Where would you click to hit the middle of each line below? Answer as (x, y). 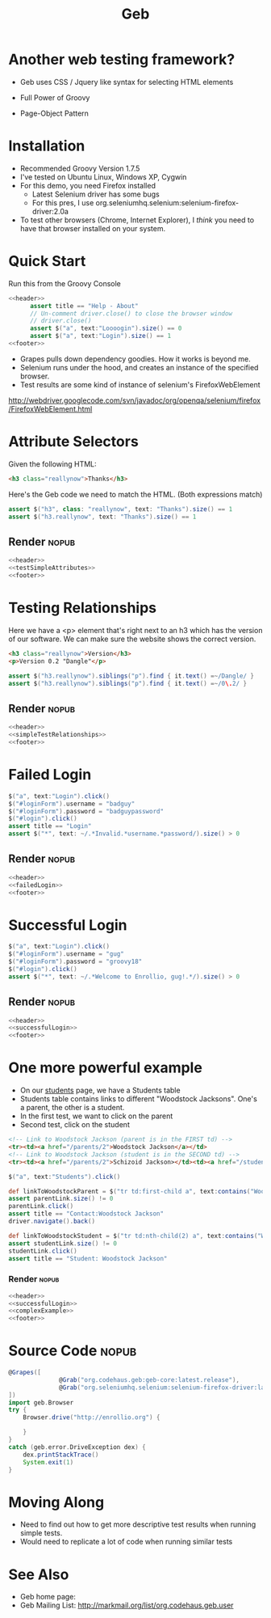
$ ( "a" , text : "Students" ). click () (65, 1177)
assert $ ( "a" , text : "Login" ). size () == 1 (100, 336)
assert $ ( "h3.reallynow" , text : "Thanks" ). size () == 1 (102, 517)
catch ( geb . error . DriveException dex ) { (77, 1447)
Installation (47, 146)
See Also (39, 1574)
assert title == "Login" (50, 826)
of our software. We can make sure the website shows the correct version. (132, 639)
